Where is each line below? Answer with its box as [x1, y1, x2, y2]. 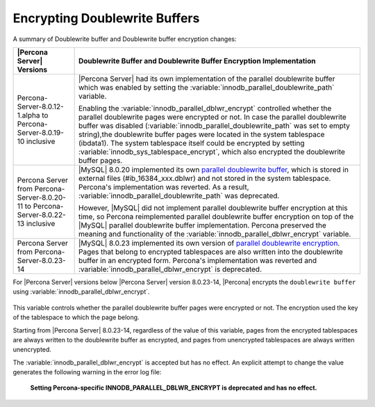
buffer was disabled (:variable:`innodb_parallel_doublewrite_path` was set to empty [78, 120, 351, 130]
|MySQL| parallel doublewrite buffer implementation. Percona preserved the [78, 220, 326, 230]
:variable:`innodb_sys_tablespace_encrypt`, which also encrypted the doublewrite [78, 147, 345, 157]
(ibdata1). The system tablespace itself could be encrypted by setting [78, 138, 305, 147]
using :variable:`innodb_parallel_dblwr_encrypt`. [12, 287, 150, 296]
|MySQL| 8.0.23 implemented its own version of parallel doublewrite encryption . [78, 238, 340, 248]
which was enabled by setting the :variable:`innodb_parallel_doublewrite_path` [78, 82, 335, 92]
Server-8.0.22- [17, 209, 66, 219]
